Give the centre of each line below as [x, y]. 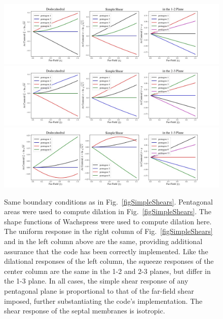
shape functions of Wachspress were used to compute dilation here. [108, 221]
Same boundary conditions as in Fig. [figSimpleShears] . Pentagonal [108, 201]
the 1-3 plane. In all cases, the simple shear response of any [96, 281]
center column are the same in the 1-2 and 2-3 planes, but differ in [107, 271]
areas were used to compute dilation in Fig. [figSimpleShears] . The [108, 211]
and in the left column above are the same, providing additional [103, 241]
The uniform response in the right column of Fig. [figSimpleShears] [108, 231]
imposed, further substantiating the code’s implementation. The [103, 301]
